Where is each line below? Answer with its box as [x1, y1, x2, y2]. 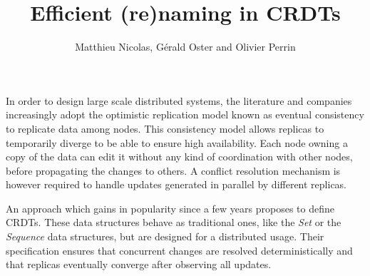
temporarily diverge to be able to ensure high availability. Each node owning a [6, 135, 348, 150]
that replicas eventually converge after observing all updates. [6, 257, 272, 272]
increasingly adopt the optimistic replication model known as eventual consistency [6, 107, 364, 122]
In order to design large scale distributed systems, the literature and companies [6, 93, 352, 108]
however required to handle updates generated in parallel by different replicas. [6, 177, 347, 192]
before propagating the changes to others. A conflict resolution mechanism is [6, 163, 341, 178]
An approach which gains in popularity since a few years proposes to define [6, 200, 334, 215]
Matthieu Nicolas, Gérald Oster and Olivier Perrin [75, 39, 296, 54]
